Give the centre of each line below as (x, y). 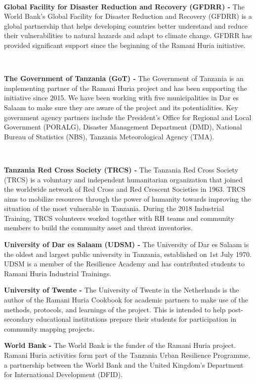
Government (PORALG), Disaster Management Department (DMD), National (123, 127)
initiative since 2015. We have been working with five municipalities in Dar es (121, 98)
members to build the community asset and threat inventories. (98, 228)
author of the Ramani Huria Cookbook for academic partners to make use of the (126, 300)
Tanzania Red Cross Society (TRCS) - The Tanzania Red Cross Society (121, 169)
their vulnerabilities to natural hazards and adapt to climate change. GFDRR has (128, 35)
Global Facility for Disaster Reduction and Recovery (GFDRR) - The (124, 6)
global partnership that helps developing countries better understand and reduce (126, 25)
